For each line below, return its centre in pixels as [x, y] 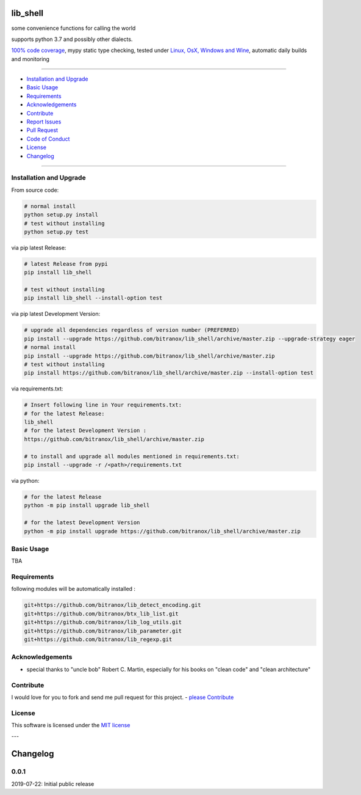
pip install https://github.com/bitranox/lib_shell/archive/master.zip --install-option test [169, 373]
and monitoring [30, 59]
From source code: [35, 190]
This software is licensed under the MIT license [71, 725]
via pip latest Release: [39, 247]
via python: [25, 481]
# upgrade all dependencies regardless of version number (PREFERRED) [132, 330]
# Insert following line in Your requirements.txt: [103, 405]
